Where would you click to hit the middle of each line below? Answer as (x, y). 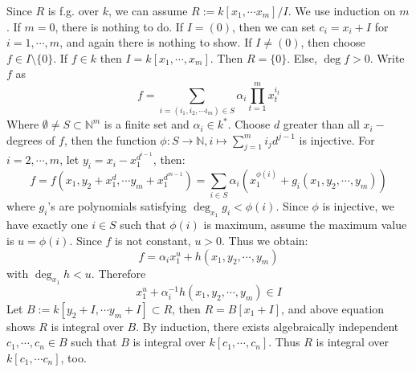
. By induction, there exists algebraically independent (267, 326)
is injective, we (359, 206)
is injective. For (337, 139)
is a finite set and (147, 124)
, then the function (110, 139)
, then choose (333, 42)
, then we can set (274, 26)
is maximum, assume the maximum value (305, 225)
